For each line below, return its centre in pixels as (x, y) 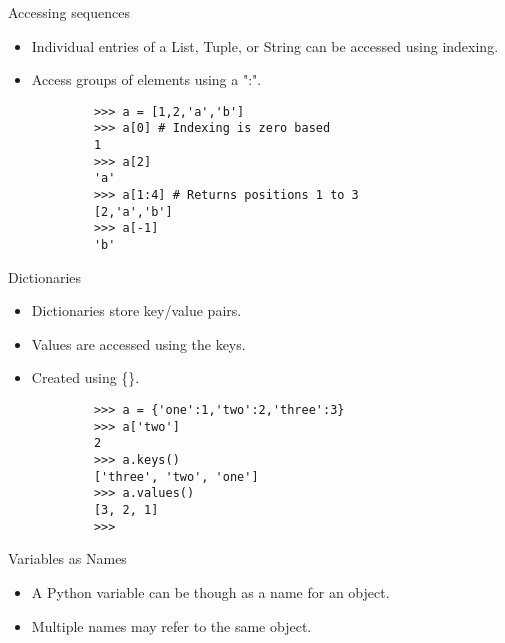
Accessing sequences (69, 12)
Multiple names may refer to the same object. (171, 625)
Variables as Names (67, 558)
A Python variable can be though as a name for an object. (210, 591)
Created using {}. (85, 377)
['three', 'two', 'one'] (176, 476)
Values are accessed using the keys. (138, 343)
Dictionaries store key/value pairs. (136, 310)
